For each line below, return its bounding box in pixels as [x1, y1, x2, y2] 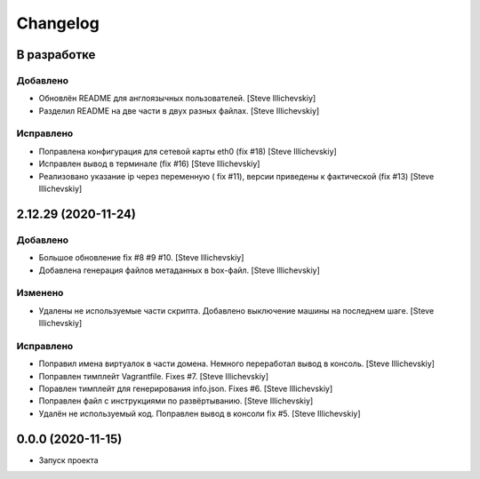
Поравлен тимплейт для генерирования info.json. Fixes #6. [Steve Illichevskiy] [38, 383, 333, 395]
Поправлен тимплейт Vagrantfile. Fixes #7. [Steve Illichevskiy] [38, 371, 269, 381]
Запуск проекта [38, 454, 99, 466]
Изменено [16, 287, 64, 299]
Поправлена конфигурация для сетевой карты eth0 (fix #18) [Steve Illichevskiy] [38, 146, 337, 156]
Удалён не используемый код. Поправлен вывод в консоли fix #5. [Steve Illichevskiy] [38, 408, 361, 419]
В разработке [16, 47, 96, 62]
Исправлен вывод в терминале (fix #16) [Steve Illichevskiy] [38, 158, 260, 169]
